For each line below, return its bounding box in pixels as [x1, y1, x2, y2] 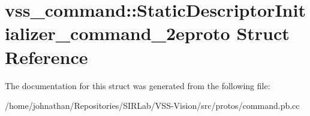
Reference [5, 44, 88, 69]
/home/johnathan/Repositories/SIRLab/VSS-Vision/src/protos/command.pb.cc [5, 99, 300, 112]
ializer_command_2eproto [5, 21, 230, 45]
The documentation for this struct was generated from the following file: [5, 79, 270, 91]
